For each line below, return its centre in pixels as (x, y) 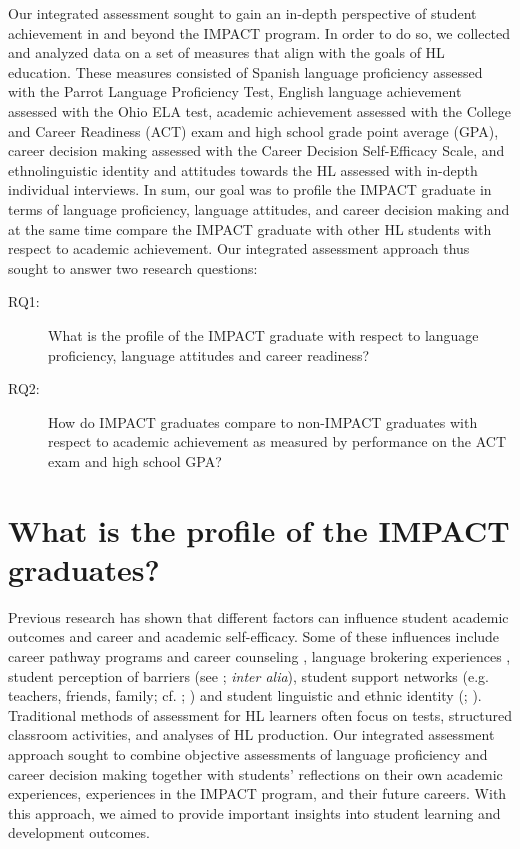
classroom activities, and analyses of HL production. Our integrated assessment (251, 734)
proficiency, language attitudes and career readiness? (209, 354)
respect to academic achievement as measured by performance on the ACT (277, 441)
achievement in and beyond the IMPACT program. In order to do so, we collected (259, 32)
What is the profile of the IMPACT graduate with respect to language (263, 334)
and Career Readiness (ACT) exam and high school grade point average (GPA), (253, 130)
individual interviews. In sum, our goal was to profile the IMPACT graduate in (250, 189)
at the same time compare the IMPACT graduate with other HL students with (250, 228)
